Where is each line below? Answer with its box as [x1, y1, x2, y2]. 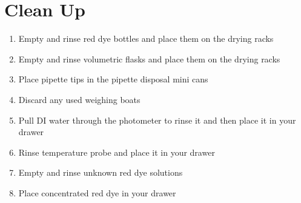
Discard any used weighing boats [18, 93, 141, 105]
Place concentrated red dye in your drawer [18, 186, 176, 199]
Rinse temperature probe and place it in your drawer [18, 145, 215, 158]
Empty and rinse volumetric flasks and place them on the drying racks [18, 52, 280, 65]
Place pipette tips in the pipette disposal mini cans [18, 73, 208, 85]
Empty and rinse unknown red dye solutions [18, 166, 183, 179]
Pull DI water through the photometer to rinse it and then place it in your [18, 113, 296, 126]
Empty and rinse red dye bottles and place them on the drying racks [18, 32, 274, 45]
